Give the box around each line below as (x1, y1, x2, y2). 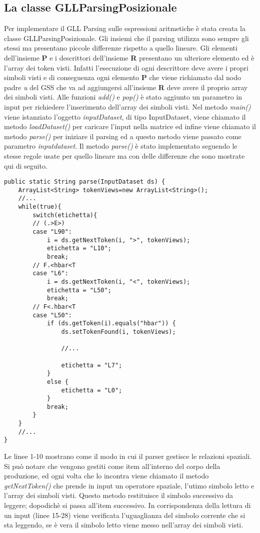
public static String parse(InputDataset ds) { (4, 178, 165, 186)
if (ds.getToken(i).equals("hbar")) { (46, 320, 176, 327)
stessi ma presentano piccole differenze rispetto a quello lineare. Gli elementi (4, 43, 237, 53)
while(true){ (18, 203, 61, 211)
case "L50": (32, 311, 72, 319)
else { (46, 378, 68, 385)
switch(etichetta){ (32, 211, 97, 219)
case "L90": (32, 228, 72, 236)
